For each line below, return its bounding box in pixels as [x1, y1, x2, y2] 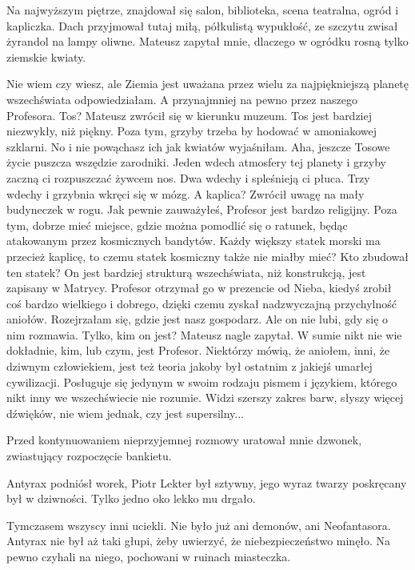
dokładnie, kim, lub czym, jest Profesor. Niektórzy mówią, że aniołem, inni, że [6, 342, 390, 359]
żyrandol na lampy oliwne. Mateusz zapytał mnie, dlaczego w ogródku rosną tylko [6, 33, 409, 50]
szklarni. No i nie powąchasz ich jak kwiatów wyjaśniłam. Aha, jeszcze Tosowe [6, 138, 390, 155]
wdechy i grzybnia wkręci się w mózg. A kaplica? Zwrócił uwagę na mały [6, 185, 365, 202]
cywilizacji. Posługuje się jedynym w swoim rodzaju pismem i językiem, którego [6, 373, 397, 390]
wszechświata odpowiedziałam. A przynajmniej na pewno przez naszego [6, 90, 357, 107]
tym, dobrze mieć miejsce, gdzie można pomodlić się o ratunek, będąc [6, 216, 348, 233]
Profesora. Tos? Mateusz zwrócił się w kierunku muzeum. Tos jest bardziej [6, 106, 373, 123]
